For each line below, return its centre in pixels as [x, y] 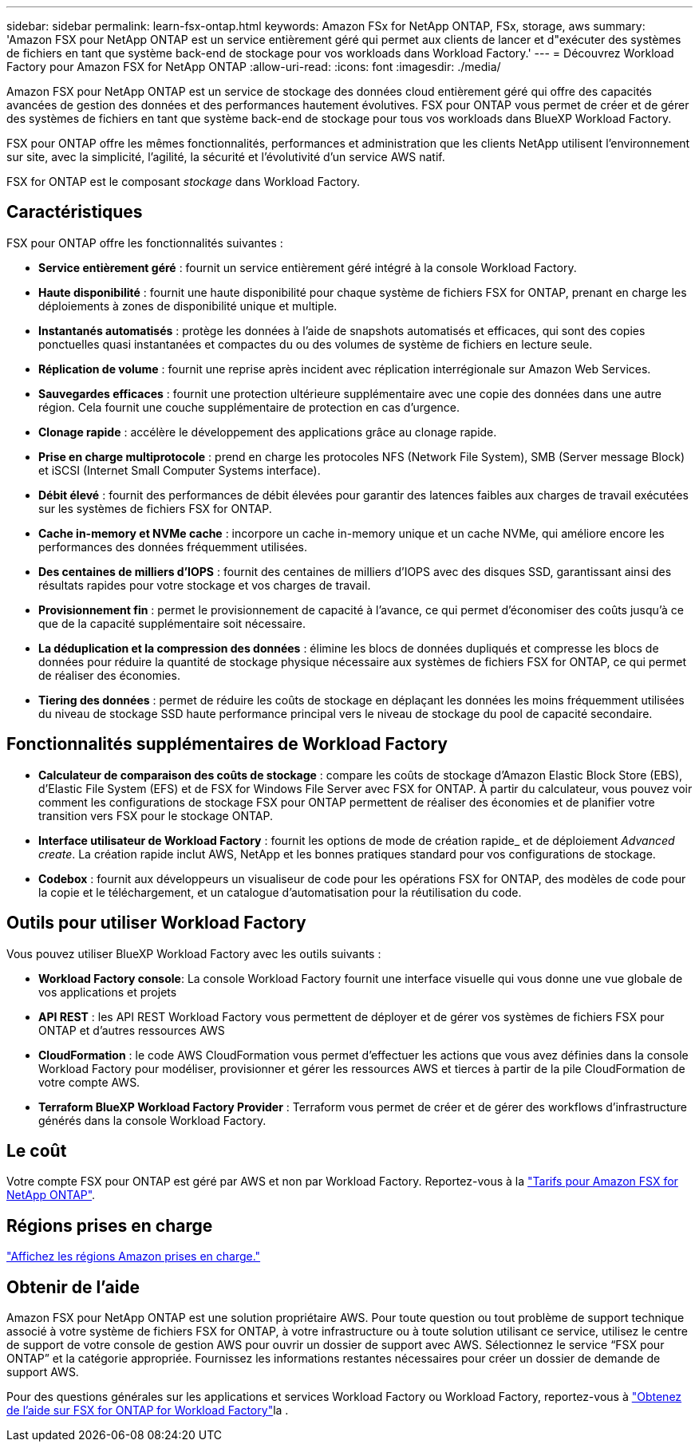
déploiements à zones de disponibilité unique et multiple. [188, 306]
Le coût [37, 1150]
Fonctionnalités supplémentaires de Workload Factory [227, 744]
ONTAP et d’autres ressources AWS [132, 1030]
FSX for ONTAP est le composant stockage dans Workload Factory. [184, 181]
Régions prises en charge [110, 1225]
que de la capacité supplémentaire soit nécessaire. [172, 623]
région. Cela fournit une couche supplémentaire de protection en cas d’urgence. [249, 407]
